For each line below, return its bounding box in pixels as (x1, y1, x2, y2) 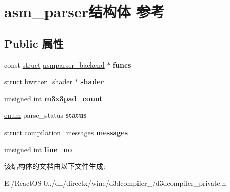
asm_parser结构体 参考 (4, 1, 165, 22)
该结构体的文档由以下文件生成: (4, 161, 105, 171)
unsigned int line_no (4, 144, 72, 154)
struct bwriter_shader (4, 76, 72, 87)
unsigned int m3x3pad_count (4, 93, 103, 103)
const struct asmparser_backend (4, 59, 105, 70)
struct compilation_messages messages (4, 126, 128, 137)
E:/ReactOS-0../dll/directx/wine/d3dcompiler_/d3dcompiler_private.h (4, 177, 226, 188)
